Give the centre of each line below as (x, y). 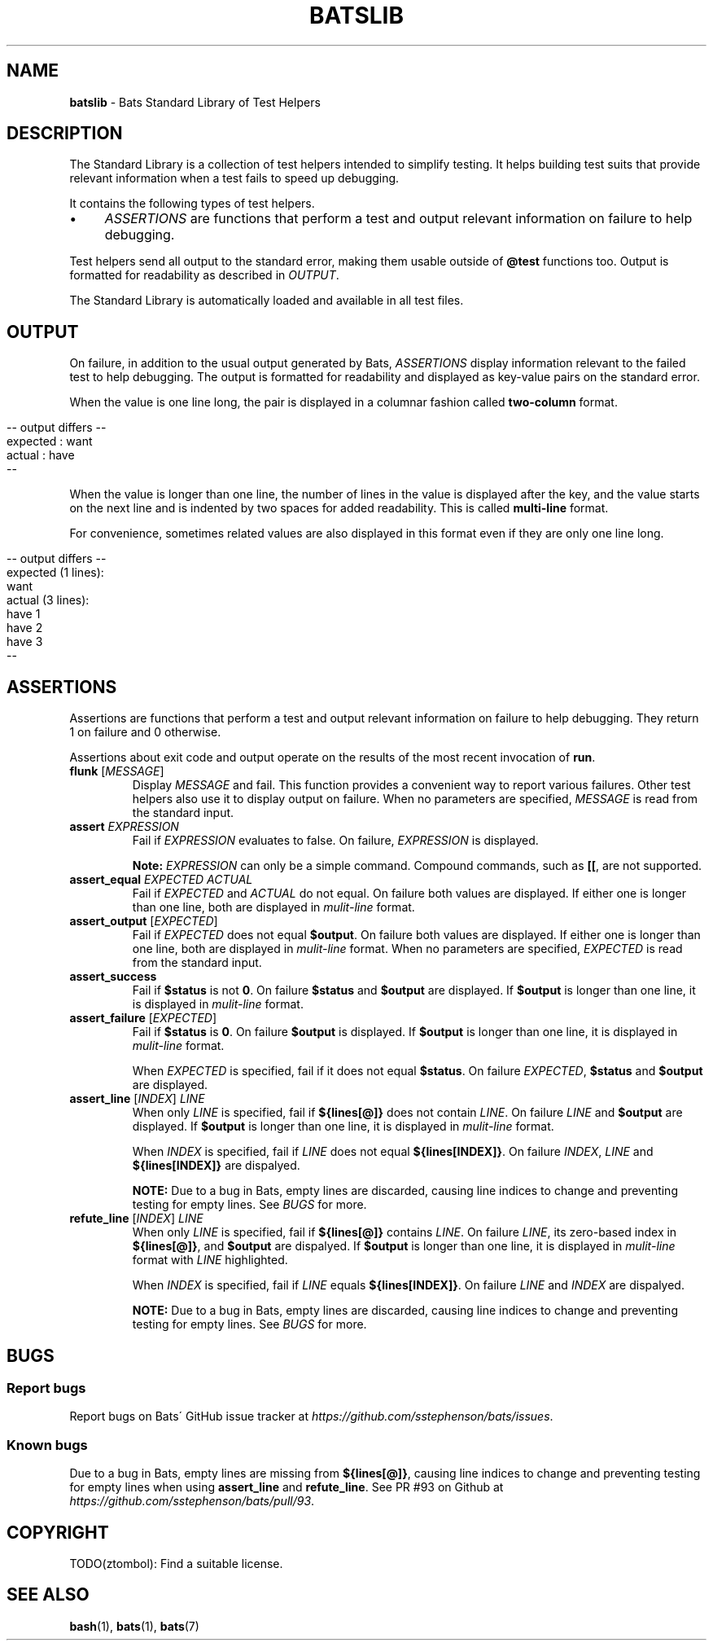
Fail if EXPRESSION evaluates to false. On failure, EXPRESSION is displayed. (335, 841)
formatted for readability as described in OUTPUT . (204, 275)
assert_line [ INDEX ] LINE (137, 1099)
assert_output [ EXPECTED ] (144, 921)
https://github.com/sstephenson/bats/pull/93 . (192, 1501)
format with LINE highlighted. (210, 1260)
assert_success (113, 977)
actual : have (41, 455)
